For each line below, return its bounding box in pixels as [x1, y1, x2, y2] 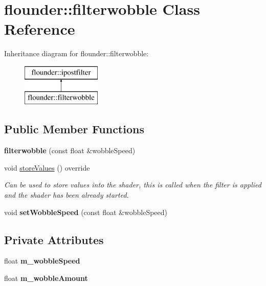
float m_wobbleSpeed [4, 255, 80, 266]
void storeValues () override [4, 162, 90, 173]
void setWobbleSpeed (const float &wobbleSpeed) [4, 206, 167, 217]
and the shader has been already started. [4, 189, 129, 200]
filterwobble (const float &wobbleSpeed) [4, 145, 136, 156]
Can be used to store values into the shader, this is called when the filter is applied [4, 179, 261, 190]
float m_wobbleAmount [4, 273, 88, 283]
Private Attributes [4, 231, 104, 247]
